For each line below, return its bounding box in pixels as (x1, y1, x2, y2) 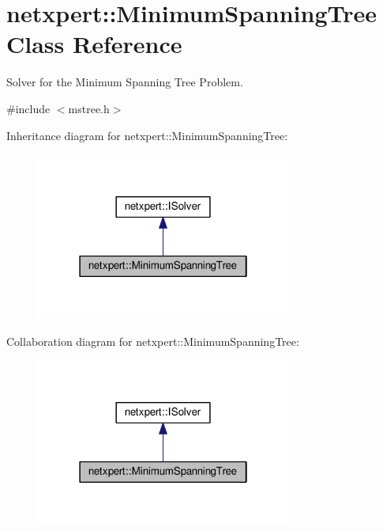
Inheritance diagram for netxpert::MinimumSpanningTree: (6, 127, 288, 143)
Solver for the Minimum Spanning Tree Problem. (6, 74, 243, 90)
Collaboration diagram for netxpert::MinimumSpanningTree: (6, 332, 299, 349)
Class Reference (6, 28, 182, 60)
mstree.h (68, 100, 110, 116)
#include (6, 100, 51, 116)
